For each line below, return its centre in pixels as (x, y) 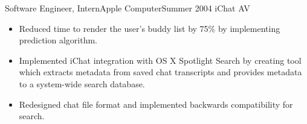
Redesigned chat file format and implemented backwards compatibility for (156, 104)
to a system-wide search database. (82, 83)
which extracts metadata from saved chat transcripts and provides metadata (160, 72)
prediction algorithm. (58, 40)
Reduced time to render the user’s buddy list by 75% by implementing (150, 28)
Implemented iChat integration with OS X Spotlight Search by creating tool (160, 60)
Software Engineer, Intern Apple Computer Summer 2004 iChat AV (128, 8)
